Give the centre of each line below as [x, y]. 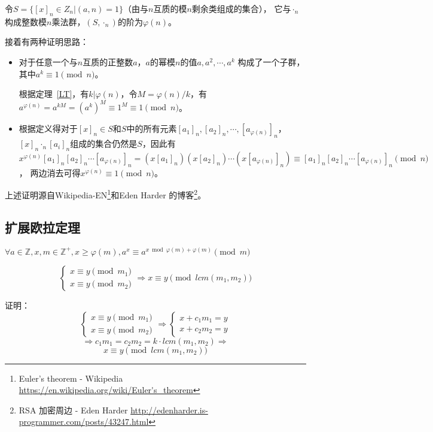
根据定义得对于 [48, 129]
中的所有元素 [152, 129]
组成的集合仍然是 [104, 144]
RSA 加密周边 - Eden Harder [73, 410]
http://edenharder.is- [169, 410]
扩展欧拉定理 [42, 227]
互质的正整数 [108, 61]
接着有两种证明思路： [47, 42]
